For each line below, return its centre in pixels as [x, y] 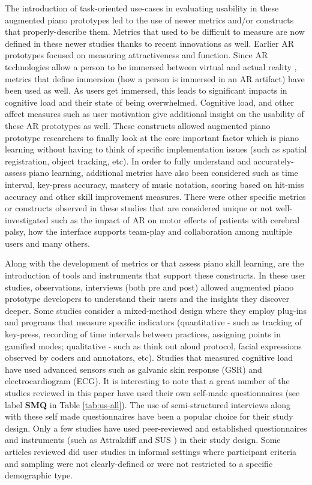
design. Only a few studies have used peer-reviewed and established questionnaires [156, 428]
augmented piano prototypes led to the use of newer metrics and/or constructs [149, 20]
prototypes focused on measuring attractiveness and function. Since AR [136, 55]
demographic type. [39, 475]
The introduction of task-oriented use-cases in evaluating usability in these [142, 8]
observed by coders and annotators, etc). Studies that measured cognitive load [149, 357]
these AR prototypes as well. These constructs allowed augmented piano [138, 125]
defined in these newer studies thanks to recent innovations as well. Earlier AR [150, 43]
